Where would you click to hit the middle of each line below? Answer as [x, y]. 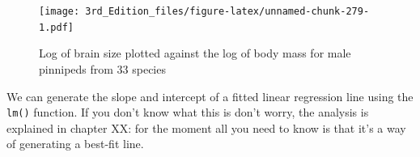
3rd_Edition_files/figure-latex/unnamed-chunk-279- [227, 11]
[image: [59, 11]
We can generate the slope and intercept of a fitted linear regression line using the [210, 96]
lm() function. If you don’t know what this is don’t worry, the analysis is [188, 112]
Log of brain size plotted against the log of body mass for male [195, 53]
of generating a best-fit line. [75, 144]
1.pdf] [56, 27]
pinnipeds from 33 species [102, 68]
